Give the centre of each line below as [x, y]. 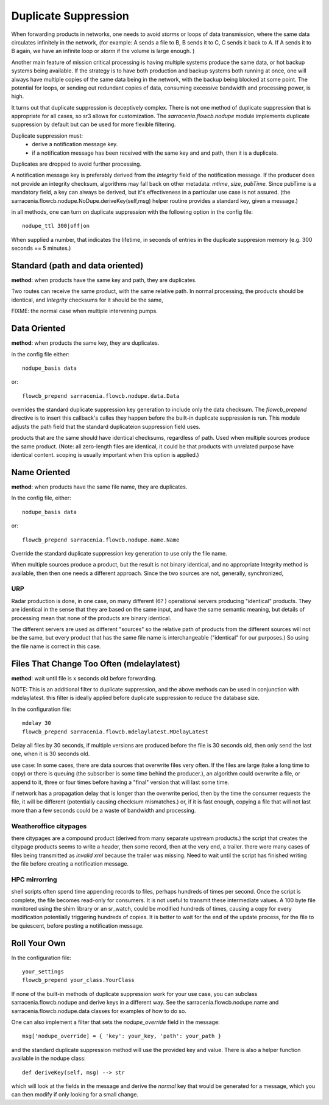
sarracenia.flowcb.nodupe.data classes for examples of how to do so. [99, 1011]
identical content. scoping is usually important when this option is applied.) [105, 455]
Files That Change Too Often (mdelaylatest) [96, 664]
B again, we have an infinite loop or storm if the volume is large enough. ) [103, 51]
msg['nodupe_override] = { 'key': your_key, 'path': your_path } [122, 1036]
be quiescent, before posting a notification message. [78, 925]
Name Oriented [41, 472]
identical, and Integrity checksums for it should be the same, [87, 300]
